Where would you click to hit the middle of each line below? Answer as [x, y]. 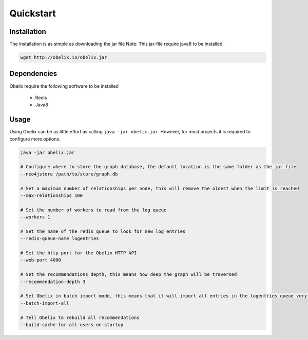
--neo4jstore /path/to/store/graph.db [69, 174]
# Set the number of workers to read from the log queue [93, 210]
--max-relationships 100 [52, 195]
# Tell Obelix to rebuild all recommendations [80, 317]
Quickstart [33, 13]
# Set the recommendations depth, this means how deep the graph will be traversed [129, 275]
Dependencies [33, 74]
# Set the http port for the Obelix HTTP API [79, 253]
